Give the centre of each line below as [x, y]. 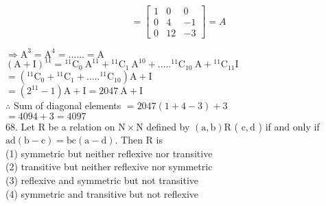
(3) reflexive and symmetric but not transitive [102, 180]
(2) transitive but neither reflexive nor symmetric [109, 167]
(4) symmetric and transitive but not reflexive [102, 193]
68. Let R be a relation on [60, 126]
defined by [168, 126]
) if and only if [289, 126]
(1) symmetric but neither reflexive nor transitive [109, 153]
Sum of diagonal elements [67, 105]
